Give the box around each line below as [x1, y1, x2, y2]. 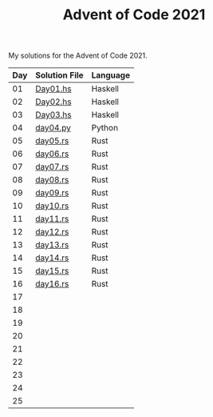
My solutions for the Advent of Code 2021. [8, 50, 148, 61]
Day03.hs [35, 110, 72, 121]
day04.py [35, 122, 72, 134]
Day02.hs [35, 96, 72, 107]
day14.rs [35, 252, 69, 263]
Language [91, 70, 130, 81]
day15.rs [35, 266, 69, 277]
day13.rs [35, 239, 69, 251]
